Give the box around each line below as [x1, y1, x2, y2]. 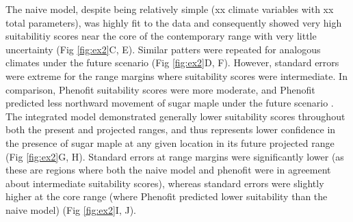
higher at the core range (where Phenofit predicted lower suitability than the [5, 189, 328, 204]
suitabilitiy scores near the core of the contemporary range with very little [5, 29, 317, 43]
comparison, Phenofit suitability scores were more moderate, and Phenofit [5, 82, 315, 96]
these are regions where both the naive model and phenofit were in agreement [5, 163, 331, 177]
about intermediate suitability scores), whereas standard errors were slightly [5, 176, 324, 190]
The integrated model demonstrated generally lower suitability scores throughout [5, 109, 345, 123]
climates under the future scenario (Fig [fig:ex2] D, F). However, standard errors [5, 55, 339, 70]
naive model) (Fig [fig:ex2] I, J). [5, 202, 136, 217]
